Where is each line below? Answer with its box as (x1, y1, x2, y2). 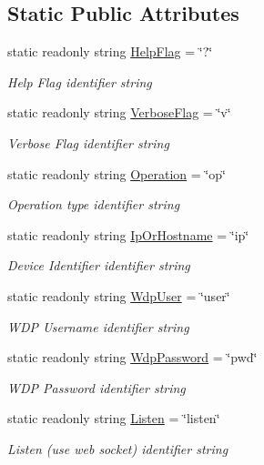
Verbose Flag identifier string (7, 133, 169, 152)
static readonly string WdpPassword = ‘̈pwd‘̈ (7, 348, 258, 367)
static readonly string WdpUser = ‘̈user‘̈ (7, 286, 230, 305)
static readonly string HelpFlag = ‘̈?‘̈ (7, 42, 213, 61)
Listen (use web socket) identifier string (7, 439, 228, 458)
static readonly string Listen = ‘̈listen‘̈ (7, 409, 220, 428)
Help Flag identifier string (7, 72, 152, 91)
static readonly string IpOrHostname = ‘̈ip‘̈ (7, 225, 249, 244)
